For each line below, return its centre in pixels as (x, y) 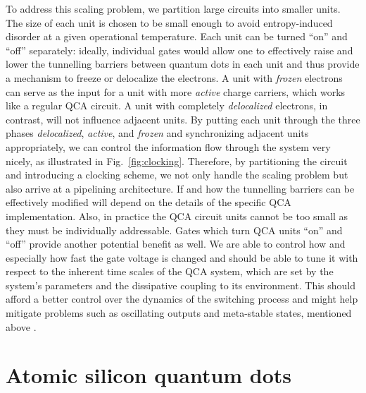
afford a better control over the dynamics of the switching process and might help (182, 299)
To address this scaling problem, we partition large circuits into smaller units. (173, 8)
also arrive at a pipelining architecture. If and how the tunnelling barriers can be (180, 188)
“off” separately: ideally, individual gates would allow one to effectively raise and (179, 50)
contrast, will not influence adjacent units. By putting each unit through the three (183, 119)
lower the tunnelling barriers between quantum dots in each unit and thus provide (183, 64)
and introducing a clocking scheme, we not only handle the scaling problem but (177, 175)
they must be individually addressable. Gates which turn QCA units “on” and (174, 230)
